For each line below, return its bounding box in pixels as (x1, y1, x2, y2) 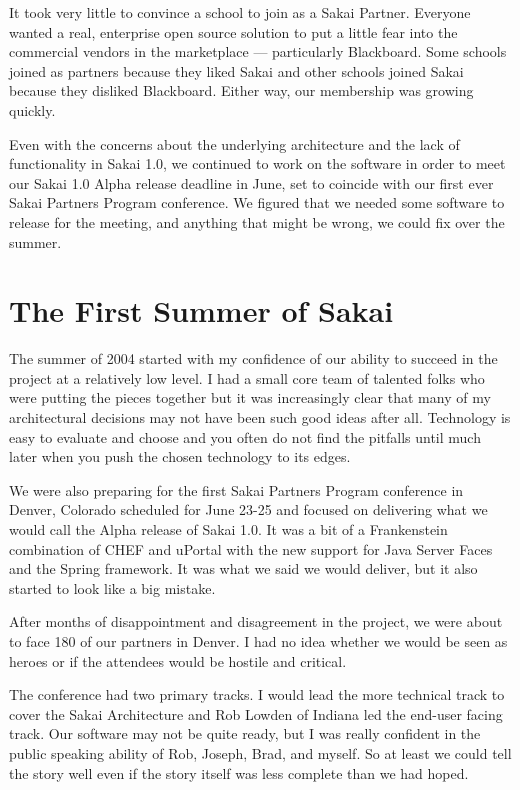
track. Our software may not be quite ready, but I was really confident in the (9, 723, 481, 744)
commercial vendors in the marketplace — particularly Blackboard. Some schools (9, 41, 507, 62)
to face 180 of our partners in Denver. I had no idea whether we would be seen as (9, 630, 508, 651)
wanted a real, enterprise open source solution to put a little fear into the (9, 21, 458, 42)
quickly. (9, 99, 56, 120)
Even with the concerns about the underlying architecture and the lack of (9, 133, 460, 154)
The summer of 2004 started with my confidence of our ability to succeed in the (9, 348, 498, 369)
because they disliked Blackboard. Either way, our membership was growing (9, 80, 474, 101)
